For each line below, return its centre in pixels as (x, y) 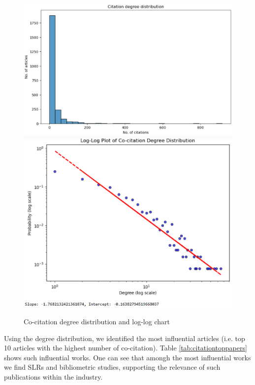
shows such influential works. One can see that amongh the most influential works (127, 357)
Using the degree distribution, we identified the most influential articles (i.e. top (125, 338)
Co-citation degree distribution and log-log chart (97, 321)
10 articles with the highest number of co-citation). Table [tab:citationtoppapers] (126, 348)
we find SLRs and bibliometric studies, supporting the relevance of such (112, 367)
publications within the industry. (53, 376)
